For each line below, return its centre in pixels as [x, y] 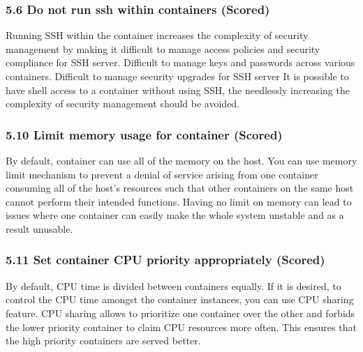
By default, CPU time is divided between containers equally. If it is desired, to [173, 285]
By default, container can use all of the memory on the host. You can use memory [181, 160]
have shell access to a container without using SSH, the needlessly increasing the [178, 90]
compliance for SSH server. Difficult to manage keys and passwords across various [180, 62]
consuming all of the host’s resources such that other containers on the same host [180, 188]
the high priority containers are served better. [103, 340]
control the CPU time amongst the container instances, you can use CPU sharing [180, 299]
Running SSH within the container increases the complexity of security [157, 35]
